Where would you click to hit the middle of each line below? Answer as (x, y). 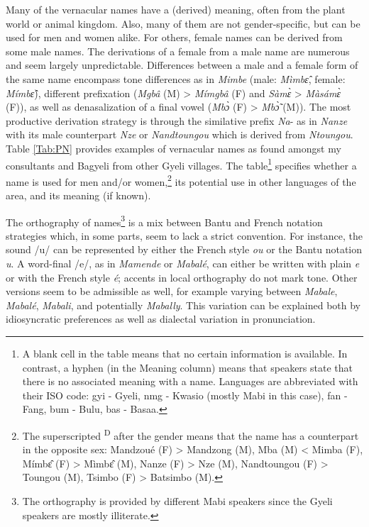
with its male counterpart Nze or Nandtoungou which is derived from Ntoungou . (180, 134)
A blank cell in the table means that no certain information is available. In (185, 354)
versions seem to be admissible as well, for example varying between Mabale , (172, 291)
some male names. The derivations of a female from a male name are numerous (178, 51)
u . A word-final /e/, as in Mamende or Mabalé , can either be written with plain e (183, 263)
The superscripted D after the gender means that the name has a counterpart (191, 434)
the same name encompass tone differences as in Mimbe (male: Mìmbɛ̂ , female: (176, 78)
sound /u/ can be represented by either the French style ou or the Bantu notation (184, 249)
